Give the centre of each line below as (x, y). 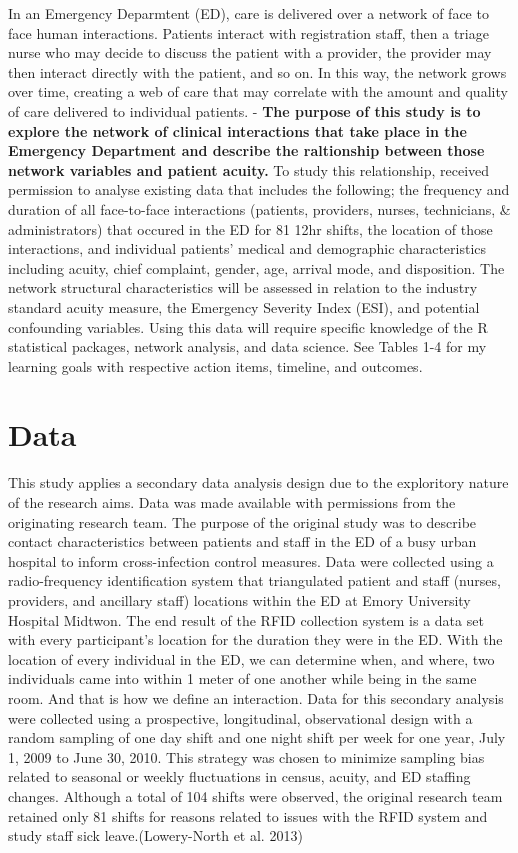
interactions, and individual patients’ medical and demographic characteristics (247, 248)
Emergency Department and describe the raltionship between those (246, 150)
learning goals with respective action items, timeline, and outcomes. (215, 365)
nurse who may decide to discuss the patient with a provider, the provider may (250, 52)
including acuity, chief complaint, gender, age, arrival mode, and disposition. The (256, 267)
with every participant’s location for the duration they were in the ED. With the (255, 639)
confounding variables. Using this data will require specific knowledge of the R (248, 326)
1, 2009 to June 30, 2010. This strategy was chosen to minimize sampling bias (246, 756)
